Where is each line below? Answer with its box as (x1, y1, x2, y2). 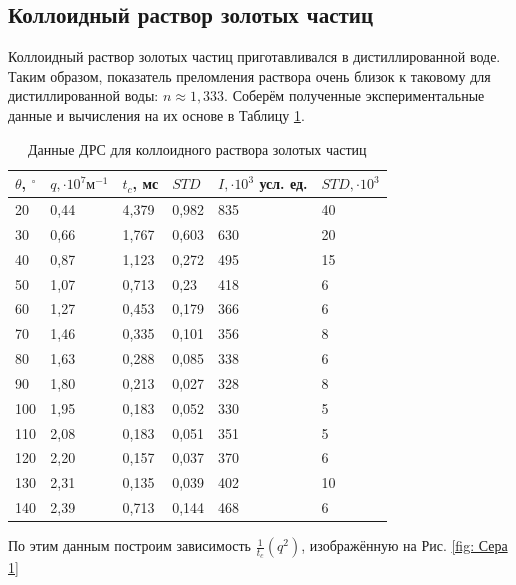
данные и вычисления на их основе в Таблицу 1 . (8, 104, 305, 125)
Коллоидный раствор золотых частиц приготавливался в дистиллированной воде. (8, 46, 501, 67)
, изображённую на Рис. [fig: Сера (301, 535, 508, 556)
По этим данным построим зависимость (8, 535, 251, 556)
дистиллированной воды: (8, 85, 159, 106)
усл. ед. (259, 173, 308, 194)
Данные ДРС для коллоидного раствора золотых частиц (28, 138, 367, 159)
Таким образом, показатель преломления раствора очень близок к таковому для (8, 65, 491, 86)
